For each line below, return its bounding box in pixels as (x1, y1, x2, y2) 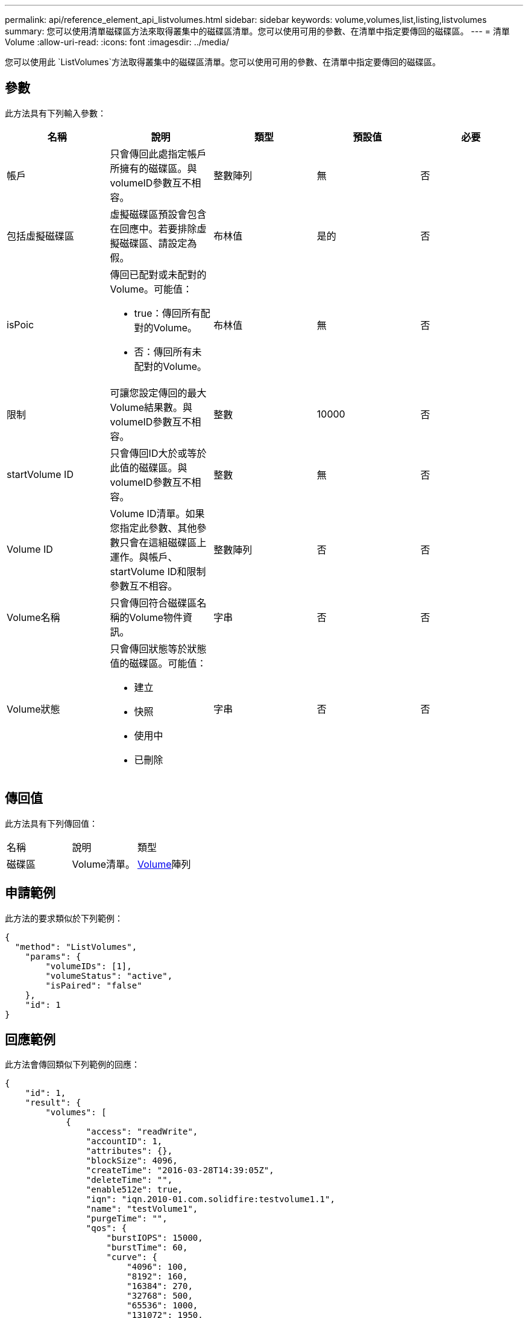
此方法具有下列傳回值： (5, 818, 98, 829)
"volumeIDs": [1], (45, 961, 132, 971)
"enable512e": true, (86, 1185, 183, 1195)
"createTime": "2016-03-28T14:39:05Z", (86, 1165, 274, 1176)
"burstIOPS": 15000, (106, 1233, 203, 1243)
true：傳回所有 (134, 307, 201, 319)
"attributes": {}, (86, 1146, 173, 1156)
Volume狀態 (7, 702, 60, 715)
